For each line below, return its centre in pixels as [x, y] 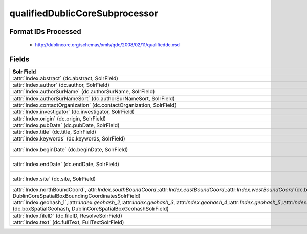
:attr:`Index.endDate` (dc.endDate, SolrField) [66, 164]
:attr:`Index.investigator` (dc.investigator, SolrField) [74, 112]
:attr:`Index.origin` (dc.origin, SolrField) [59, 119]
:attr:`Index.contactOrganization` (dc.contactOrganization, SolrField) [94, 105]
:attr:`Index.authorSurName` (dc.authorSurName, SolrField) [84, 92]
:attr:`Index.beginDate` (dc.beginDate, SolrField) [70, 149]
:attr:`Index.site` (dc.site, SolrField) [54, 179]
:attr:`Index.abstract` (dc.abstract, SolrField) [65, 78]
